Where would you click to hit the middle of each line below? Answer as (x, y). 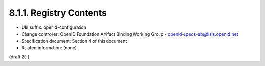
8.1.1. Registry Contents (58, 13)
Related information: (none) (49, 48)
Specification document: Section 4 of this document (74, 41)
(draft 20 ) (19, 57)
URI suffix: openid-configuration (54, 27)
